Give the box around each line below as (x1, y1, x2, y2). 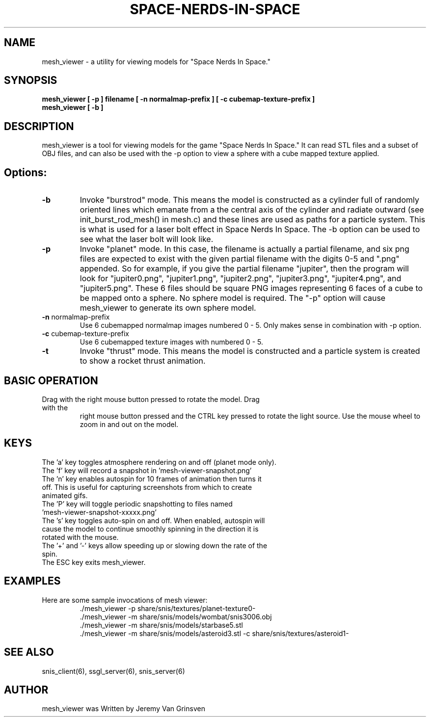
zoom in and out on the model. (80, 420, 179, 428)
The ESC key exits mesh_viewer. (42, 558, 146, 566)
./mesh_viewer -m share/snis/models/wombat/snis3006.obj (80, 612, 272, 621)
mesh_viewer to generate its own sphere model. (80, 303, 256, 313)
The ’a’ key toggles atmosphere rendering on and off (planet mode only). (42, 457, 276, 466)
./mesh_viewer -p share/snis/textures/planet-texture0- (80, 604, 256, 613)
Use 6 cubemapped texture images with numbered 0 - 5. (80, 338, 264, 347)
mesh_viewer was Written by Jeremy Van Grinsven (42, 704, 205, 713)
